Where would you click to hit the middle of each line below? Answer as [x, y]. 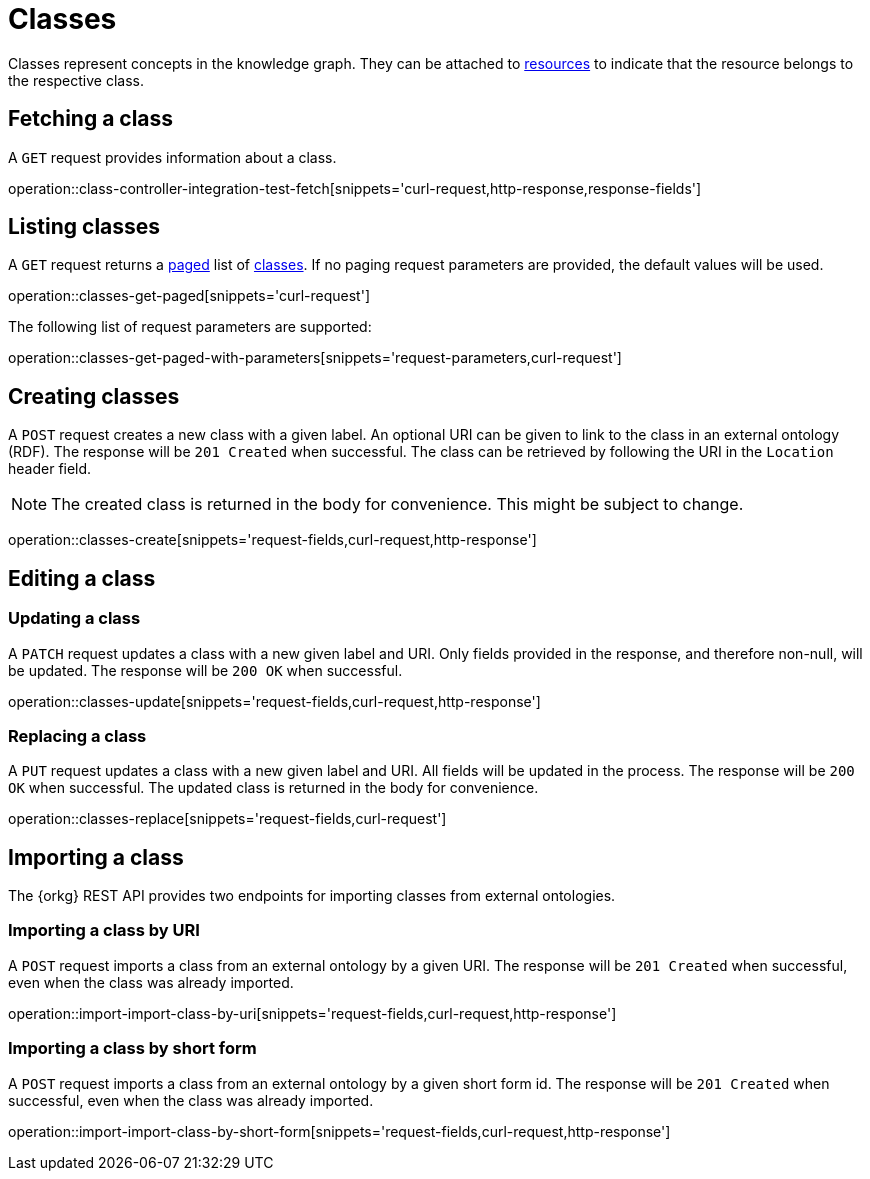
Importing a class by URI [104, 930]
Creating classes [94, 396]
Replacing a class [77, 735]
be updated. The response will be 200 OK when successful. [205, 670]
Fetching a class [91, 119]
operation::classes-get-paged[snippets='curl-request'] [189, 296]
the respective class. [76, 80]
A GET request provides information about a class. [172, 157]
